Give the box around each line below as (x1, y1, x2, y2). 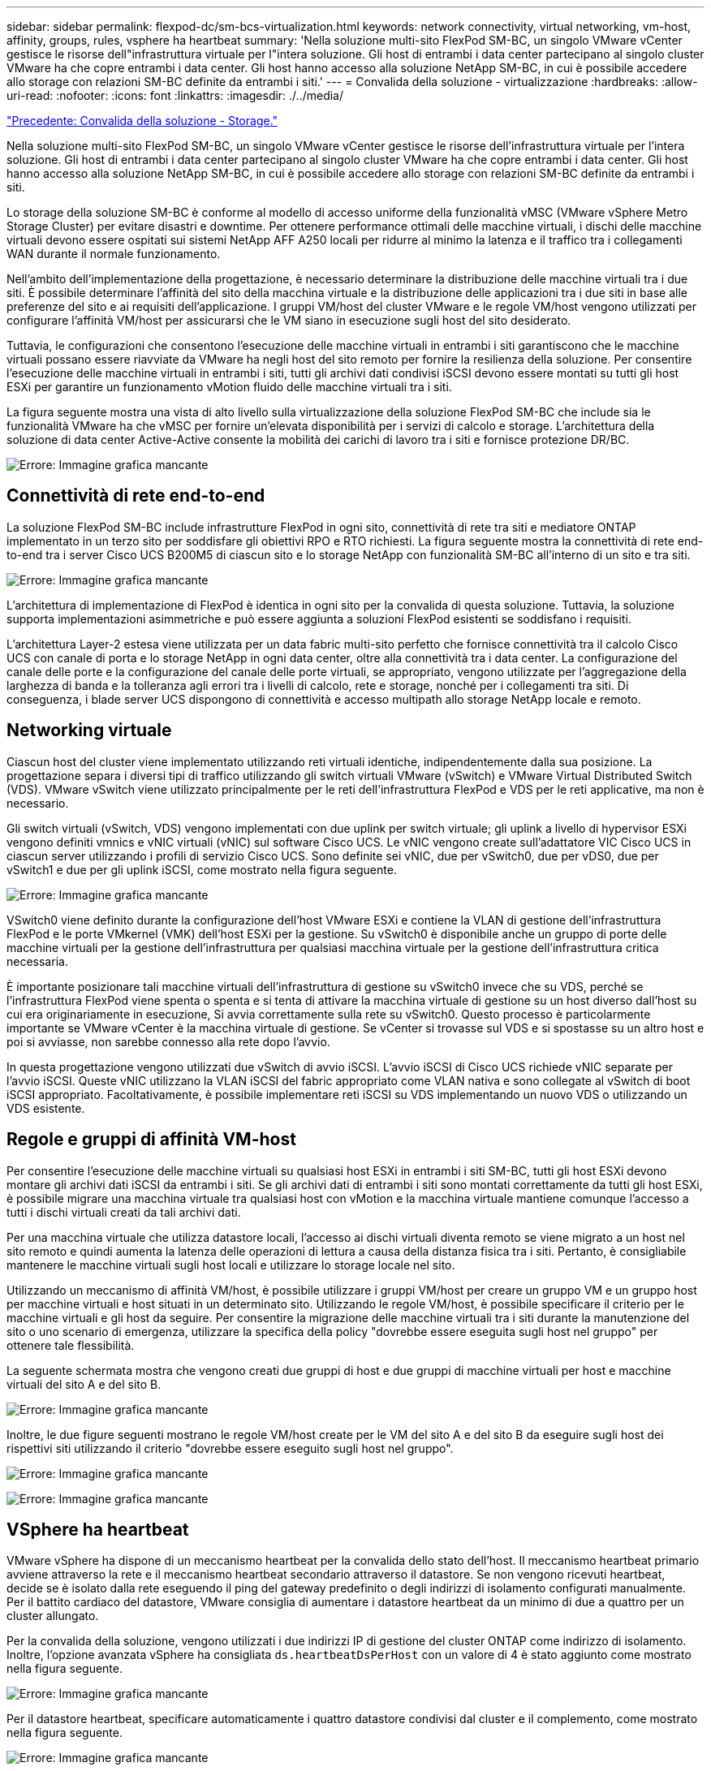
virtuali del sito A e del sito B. (6, 1377, 162, 1391)
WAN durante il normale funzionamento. (6, 247, 221, 261)
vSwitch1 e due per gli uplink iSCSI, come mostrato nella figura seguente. (6, 862, 397, 877)
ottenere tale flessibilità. (6, 1338, 135, 1352)
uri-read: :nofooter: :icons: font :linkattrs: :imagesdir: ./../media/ (6, 88, 344, 102)
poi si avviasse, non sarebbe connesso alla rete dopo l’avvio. (6, 1034, 330, 1049)
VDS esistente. (6, 1101, 85, 1115)
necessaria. (6, 954, 68, 968)
